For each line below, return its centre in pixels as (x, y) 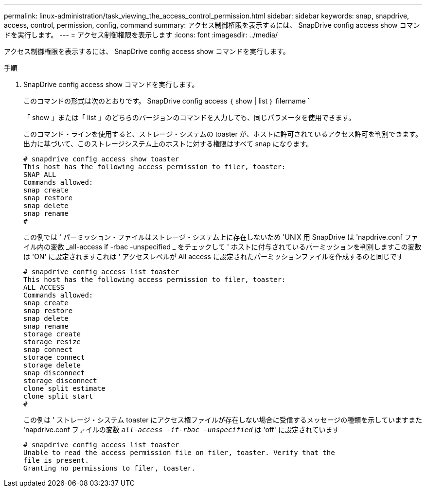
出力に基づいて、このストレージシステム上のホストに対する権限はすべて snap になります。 (168, 144)
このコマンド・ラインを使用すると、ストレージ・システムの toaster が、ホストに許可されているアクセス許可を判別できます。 (223, 134)
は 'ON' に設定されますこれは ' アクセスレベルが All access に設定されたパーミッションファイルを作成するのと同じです (213, 256)
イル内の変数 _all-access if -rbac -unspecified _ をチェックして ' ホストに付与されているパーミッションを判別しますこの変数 (222, 247)
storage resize (52, 342)
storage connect (54, 357)
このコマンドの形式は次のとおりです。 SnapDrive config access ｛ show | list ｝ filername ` (167, 101)
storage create (52, 334)
